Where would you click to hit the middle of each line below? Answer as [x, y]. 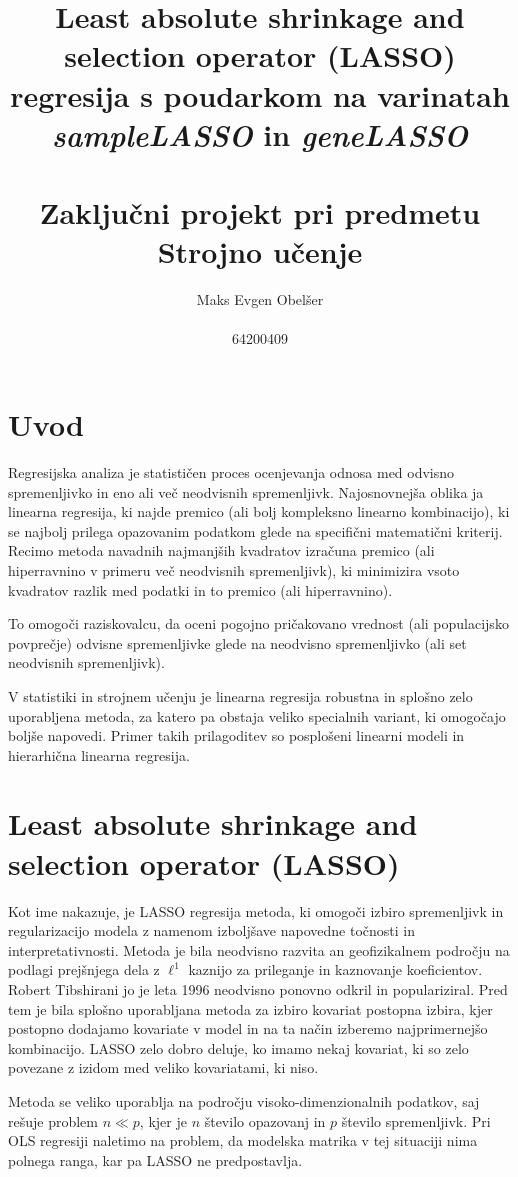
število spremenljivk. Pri [416, 1120]
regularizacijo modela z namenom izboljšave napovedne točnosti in [212, 930]
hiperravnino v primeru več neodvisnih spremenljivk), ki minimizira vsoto [234, 569]
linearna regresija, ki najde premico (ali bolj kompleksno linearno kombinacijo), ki [259, 511]
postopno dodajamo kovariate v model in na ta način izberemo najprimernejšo [248, 1028]
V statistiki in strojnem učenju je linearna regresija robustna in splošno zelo [240, 695]
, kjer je [163, 1120]
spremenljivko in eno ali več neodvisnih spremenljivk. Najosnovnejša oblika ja [246, 491]
